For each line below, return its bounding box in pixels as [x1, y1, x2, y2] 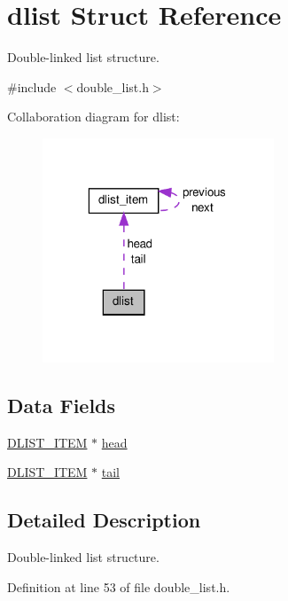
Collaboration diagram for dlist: [7, 107, 180, 126]
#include [7, 77, 57, 96]
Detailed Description [7, 506, 201, 534]
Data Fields [7, 391, 116, 418]
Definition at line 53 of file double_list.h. [7, 577, 230, 596]
